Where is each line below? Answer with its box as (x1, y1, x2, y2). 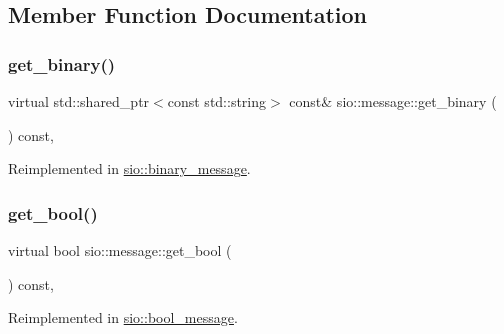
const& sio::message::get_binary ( (289, 91, 497, 111)
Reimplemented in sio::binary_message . (8, 158, 251, 179)
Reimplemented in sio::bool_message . (8, 307, 238, 328)
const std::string (167, 91, 267, 111)
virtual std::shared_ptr (8, 91, 150, 111)
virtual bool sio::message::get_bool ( (8, 240, 232, 260)
